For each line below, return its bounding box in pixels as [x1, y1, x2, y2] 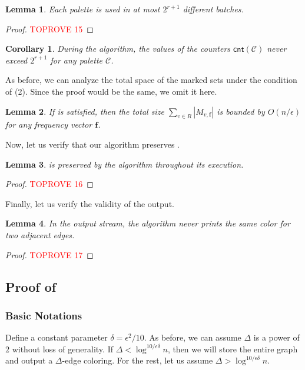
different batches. [183, 3, 244, 15]
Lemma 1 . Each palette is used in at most [5, 3, 160, 15]
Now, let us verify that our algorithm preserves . [5, 138, 180, 150]
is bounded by [217, 105, 265, 117]
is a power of [253, 331, 300, 344]
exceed [5, 54, 28, 66]
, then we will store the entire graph [167, 342, 298, 355]
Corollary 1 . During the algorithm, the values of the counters [5, 42, 231, 55]
